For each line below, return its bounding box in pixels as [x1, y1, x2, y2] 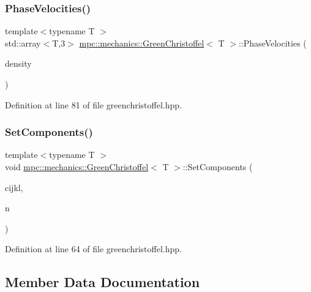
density [5, 57, 32, 70]
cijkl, [5, 181, 23, 193]
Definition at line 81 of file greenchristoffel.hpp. [5, 98, 182, 111]
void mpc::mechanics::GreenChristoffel [5, 160, 149, 173]
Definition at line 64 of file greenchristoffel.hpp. [5, 242, 182, 255]
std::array [5, 36, 41, 49]
